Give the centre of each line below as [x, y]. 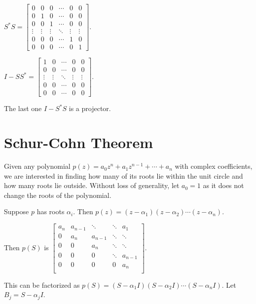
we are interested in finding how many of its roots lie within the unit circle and [124, 175]
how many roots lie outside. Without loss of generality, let [92, 185]
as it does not [223, 185]
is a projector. [90, 108]
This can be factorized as [42, 285]
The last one [23, 108]
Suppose [17, 211]
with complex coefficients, [214, 166]
